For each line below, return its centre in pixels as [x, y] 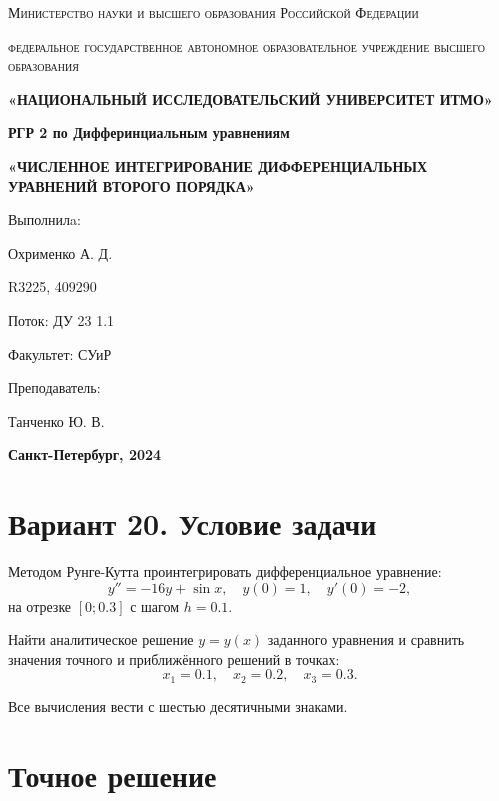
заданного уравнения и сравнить [366, 639]
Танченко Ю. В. [56, 420]
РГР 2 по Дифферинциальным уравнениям [149, 132]
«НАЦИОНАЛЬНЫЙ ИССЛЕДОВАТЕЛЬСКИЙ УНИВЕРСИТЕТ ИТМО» [250, 98]
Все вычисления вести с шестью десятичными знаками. [178, 705]
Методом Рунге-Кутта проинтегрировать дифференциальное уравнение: [225, 571]
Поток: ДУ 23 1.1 [61, 319]
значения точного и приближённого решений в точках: [174, 658]
